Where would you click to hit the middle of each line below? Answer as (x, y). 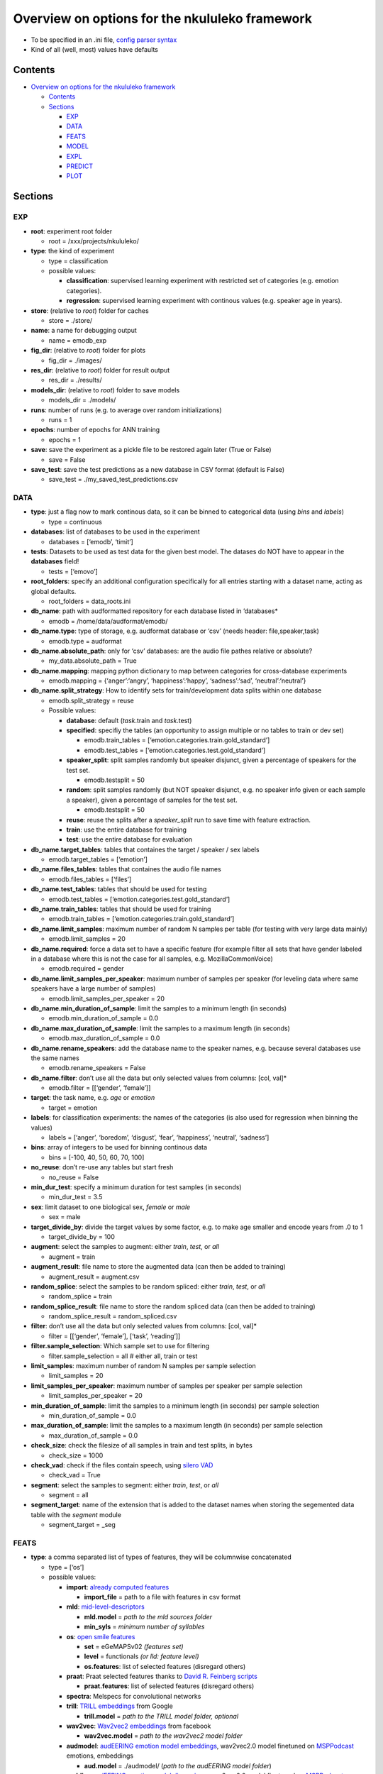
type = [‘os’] (66, 1567)
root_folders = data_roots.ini (90, 601)
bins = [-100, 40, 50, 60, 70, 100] (96, 1157)
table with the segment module (76, 1514)
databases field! (55, 561)
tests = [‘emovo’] (73, 571)
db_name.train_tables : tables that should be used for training (121, 909)
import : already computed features (118, 1587)
